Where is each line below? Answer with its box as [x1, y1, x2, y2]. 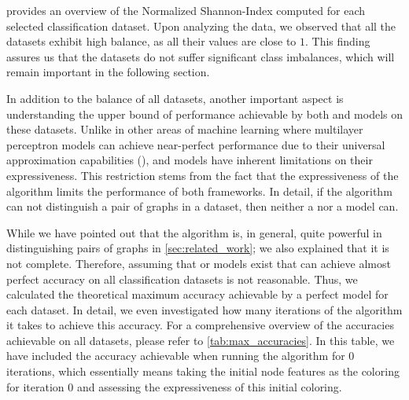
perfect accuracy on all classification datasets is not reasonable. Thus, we [6, 270, 358, 287]
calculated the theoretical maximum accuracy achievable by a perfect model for [6, 286, 389, 303]
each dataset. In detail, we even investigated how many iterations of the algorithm [6, 301, 403, 317]
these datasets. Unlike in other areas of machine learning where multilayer [6, 121, 363, 138]
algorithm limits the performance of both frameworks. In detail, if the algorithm [6, 182, 392, 199]
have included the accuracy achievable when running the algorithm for [6, 347, 345, 364]
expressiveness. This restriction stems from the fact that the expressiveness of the [6, 167, 399, 183]
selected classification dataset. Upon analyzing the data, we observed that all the [6, 17, 396, 34]
